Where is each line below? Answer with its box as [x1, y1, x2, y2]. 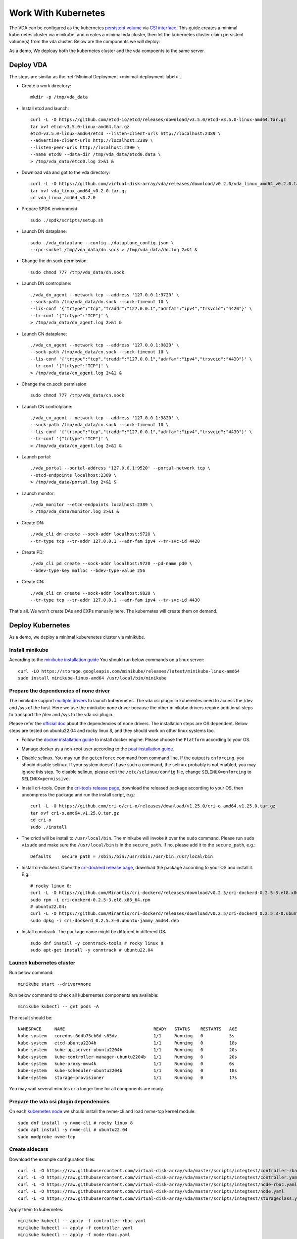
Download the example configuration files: [9, 1156, 96, 1162]
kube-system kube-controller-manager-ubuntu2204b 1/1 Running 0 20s [18, 1054, 238, 1060]
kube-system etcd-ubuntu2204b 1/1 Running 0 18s [18, 1040, 238, 1046]
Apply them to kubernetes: [9, 1206, 64, 1212]
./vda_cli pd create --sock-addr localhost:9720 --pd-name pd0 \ [30, 561, 193, 566]
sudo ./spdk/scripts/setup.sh [30, 217, 104, 223]
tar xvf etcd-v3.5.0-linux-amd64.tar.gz [30, 124, 130, 129]
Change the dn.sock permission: [21, 258, 88, 264]
